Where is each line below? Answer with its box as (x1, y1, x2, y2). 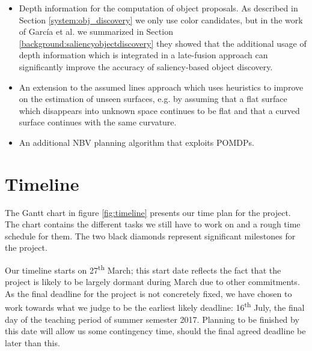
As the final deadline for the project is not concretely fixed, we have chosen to (5, 287, 292, 299)
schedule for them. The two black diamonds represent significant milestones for (5, 229, 296, 242)
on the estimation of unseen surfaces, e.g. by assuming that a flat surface (19, 92, 287, 105)
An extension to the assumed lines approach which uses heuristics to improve (19, 80, 304, 93)
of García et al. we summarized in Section (19, 25, 173, 38)
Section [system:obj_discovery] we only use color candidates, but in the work (19, 13, 303, 26)
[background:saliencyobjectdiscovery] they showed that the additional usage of (19, 37, 307, 49)
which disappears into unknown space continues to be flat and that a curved (19, 104, 300, 116)
